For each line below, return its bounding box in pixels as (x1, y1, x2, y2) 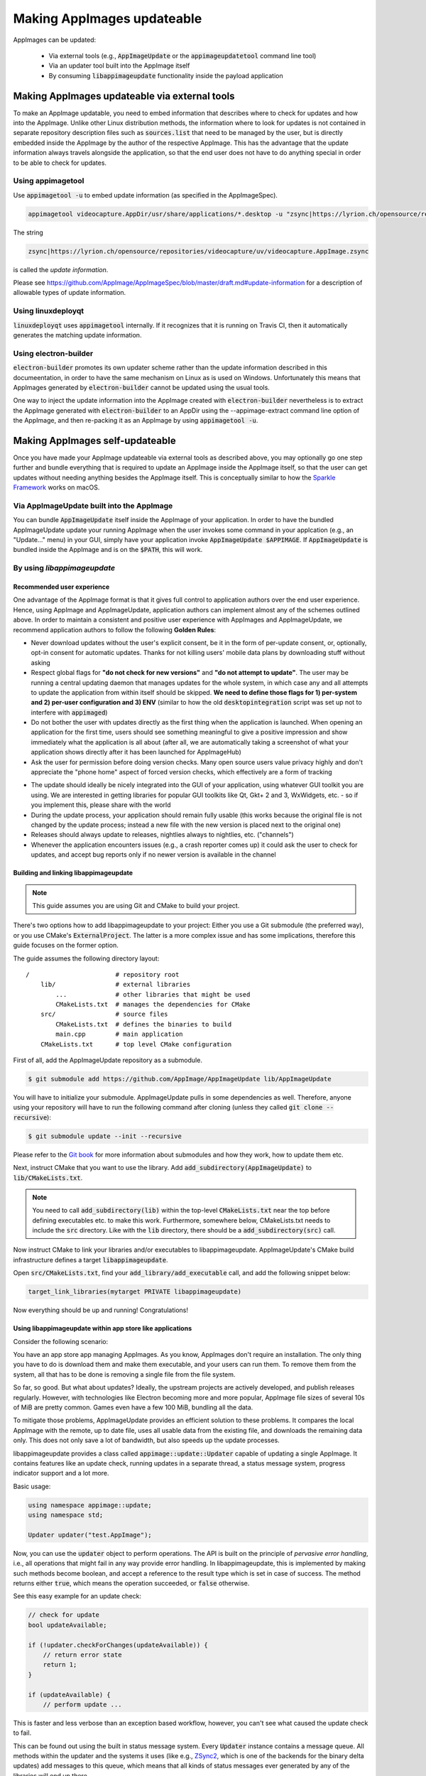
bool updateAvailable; (28, 1620, 107, 1629)
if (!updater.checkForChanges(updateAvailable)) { (28, 1641, 209, 1649)
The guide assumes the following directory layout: (13, 954, 160, 963)
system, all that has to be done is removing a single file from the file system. (13, 1370, 236, 1378)
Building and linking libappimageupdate (13, 869, 133, 877)
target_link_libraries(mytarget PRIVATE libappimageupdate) (28, 1288, 242, 1296)
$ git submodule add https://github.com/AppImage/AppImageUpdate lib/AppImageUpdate (28, 1075, 332, 1083)
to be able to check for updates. (13, 158, 106, 167)
